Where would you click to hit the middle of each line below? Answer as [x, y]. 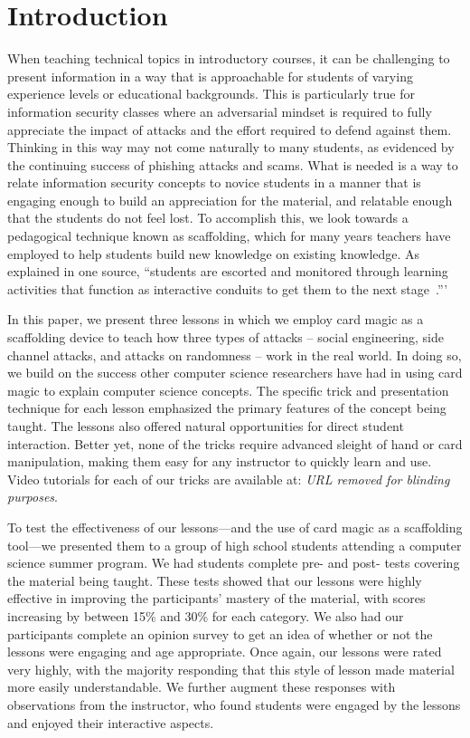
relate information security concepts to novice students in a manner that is [214, 182]
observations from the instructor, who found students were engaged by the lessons [234, 704]
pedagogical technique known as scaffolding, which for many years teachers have [229, 236]
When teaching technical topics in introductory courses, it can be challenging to [229, 58]
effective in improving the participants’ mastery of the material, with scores [216, 598]
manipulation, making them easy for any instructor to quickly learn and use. [220, 461]
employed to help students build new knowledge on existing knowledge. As [214, 253]
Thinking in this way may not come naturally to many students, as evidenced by [231, 147]
